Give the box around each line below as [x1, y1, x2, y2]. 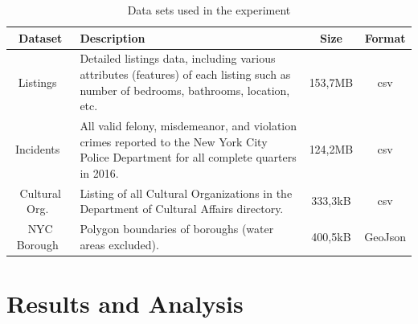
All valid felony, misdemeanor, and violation [80, 117, 297, 134]
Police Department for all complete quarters [80, 149, 297, 166]
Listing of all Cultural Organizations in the [80, 184, 293, 201]
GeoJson [364, 228, 406, 244]
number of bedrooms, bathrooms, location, [80, 81, 290, 98]
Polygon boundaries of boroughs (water [80, 220, 274, 237]
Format [364, 29, 406, 46]
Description [80, 29, 145, 46]
